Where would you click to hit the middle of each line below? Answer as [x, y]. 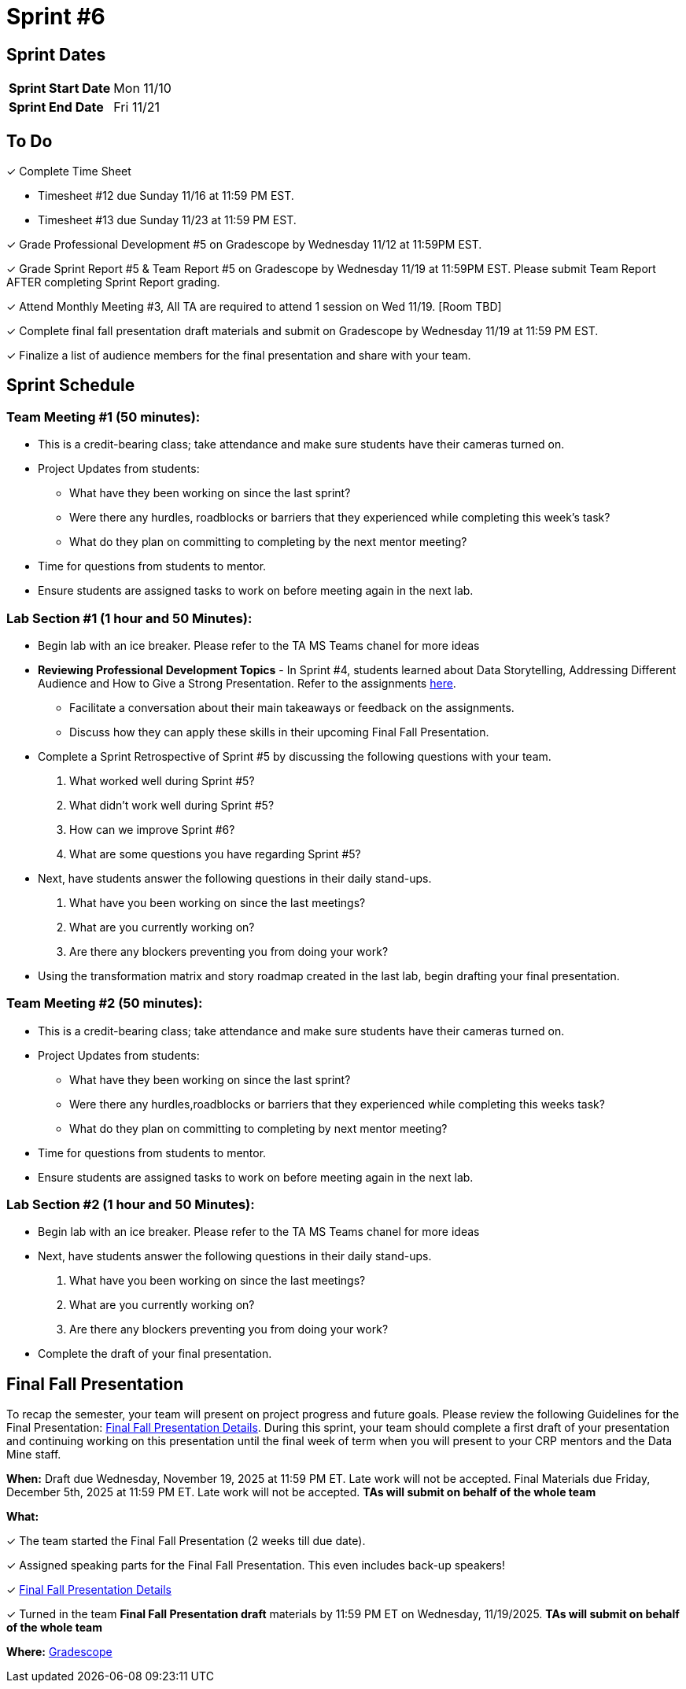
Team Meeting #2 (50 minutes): [105, 1003]
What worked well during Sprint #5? [162, 780]
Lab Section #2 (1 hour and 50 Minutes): [131, 1205]
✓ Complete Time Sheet [69, 171]
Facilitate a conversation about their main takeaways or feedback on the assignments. [292, 707]
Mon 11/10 [142, 89]
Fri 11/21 [136, 107]
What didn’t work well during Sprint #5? [172, 805]
